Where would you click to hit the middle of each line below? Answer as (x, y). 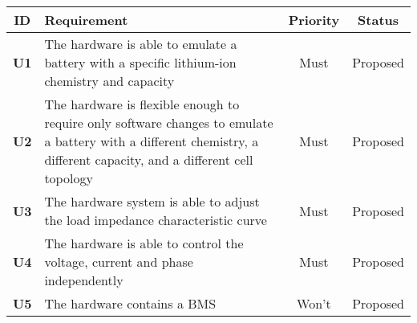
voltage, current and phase (119, 262)
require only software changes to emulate (159, 123)
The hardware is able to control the (144, 243)
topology (69, 178)
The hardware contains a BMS (130, 303)
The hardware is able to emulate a (141, 44)
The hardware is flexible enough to (142, 104)
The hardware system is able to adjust (152, 201)
